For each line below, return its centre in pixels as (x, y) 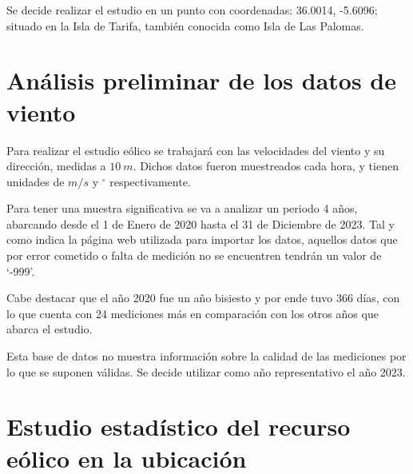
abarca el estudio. (50, 329)
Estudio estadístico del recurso (179, 426)
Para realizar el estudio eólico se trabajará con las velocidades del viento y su (196, 150)
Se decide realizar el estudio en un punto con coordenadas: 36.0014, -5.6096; (192, 10)
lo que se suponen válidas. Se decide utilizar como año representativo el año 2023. (206, 371)
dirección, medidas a (56, 166)
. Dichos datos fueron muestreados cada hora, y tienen (266, 166)
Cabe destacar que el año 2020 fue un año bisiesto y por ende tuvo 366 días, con (203, 298)
